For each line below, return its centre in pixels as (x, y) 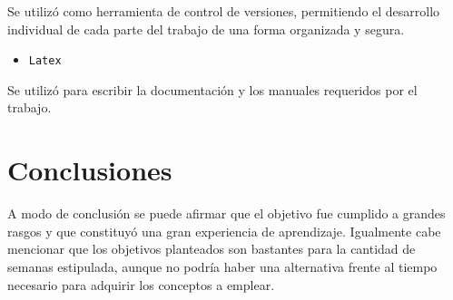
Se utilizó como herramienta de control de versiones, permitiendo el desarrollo (224, 11)
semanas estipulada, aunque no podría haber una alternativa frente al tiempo (222, 266)
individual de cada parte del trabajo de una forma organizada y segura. (206, 29)
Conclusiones (90, 170)
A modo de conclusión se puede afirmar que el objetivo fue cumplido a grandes (226, 213)
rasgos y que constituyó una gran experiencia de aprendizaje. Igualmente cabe (224, 231)
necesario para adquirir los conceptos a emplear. (141, 284)
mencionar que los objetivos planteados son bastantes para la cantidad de (212, 249)
